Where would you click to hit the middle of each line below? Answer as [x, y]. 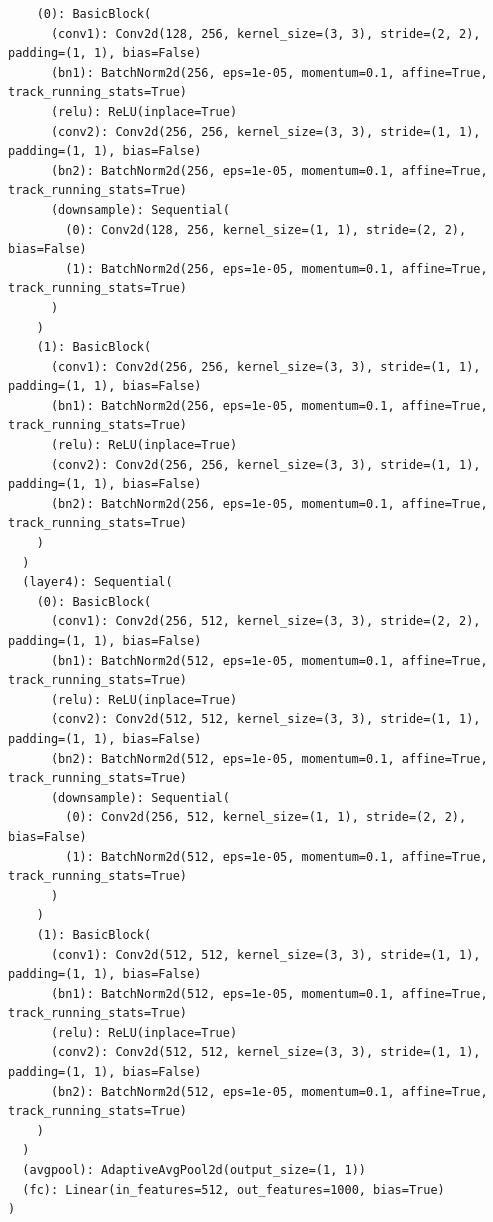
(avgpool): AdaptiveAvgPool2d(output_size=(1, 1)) [194, 1170]
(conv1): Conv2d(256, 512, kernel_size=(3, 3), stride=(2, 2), [265, 621]
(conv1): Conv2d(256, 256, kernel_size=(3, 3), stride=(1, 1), [265, 366]
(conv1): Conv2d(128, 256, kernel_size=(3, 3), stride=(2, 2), [265, 33]
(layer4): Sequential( [97, 582]
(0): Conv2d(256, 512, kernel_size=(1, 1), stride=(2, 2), [266, 817]
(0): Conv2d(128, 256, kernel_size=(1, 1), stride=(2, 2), [266, 229]
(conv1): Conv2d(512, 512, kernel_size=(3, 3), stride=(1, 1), [265, 954]
